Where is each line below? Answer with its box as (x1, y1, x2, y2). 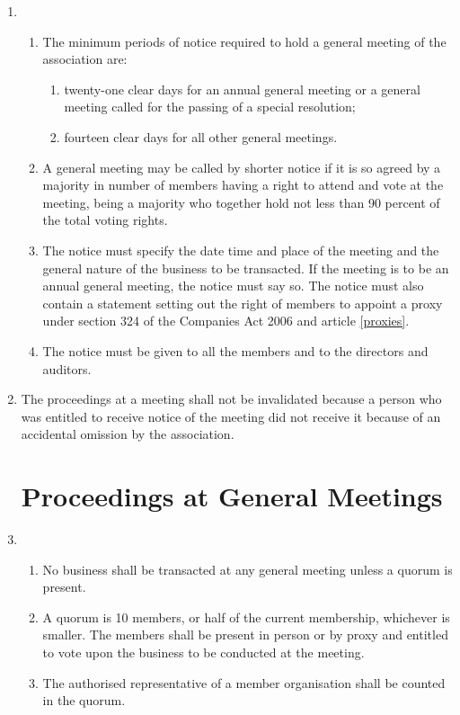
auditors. (42, 359, 92, 378)
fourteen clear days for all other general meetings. (64, 127, 338, 146)
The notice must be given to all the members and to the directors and (42, 341, 429, 360)
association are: (42, 49, 128, 68)
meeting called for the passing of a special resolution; (64, 97, 356, 116)
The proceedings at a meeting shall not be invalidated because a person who (21, 389, 442, 408)
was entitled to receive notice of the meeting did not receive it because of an (21, 407, 441, 425)
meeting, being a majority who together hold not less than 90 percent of (42, 192, 440, 211)
